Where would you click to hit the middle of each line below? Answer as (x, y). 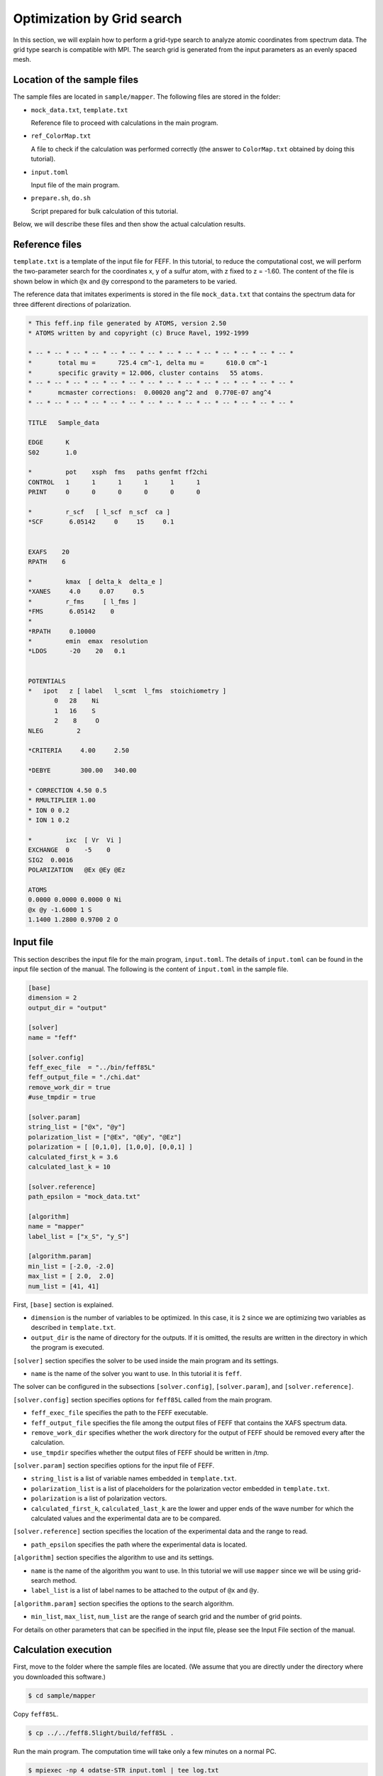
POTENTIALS (47, 681)
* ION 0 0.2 (49, 810)
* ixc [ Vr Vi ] (75, 840)
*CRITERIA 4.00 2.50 (79, 751)
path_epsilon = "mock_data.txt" (84, 1197)
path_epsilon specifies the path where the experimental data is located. (139, 1544)
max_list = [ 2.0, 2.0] (71, 1276)
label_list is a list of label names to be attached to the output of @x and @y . (145, 1591)
